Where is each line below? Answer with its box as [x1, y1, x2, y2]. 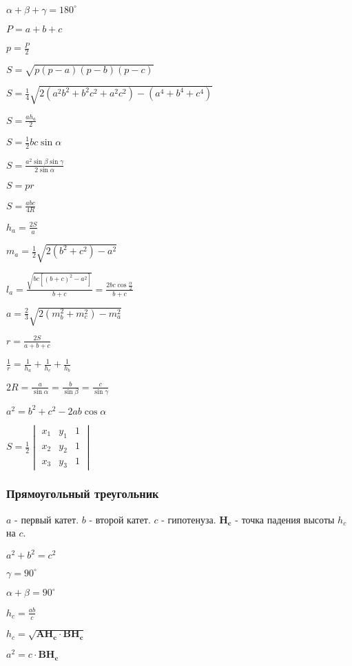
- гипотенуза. [161, 512, 216, 526]
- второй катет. [89, 512, 151, 526]
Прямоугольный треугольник [6, 485, 159, 502]
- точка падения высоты [235, 512, 335, 526]
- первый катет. [14, 512, 79, 526]
